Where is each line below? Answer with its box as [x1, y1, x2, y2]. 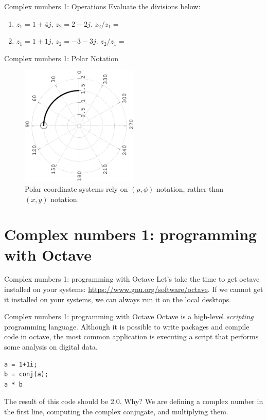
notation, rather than [156, 183, 224, 194]
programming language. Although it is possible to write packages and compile [4, 321, 250, 332]
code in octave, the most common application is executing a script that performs [4, 331, 259, 342]
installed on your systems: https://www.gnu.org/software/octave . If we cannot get [4, 284, 263, 295]
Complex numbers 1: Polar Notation [4, 52, 119, 63]
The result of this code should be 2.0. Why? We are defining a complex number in [4, 396, 263, 407]
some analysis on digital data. [4, 341, 98, 352]
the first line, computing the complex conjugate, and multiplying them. [4, 406, 228, 416]
